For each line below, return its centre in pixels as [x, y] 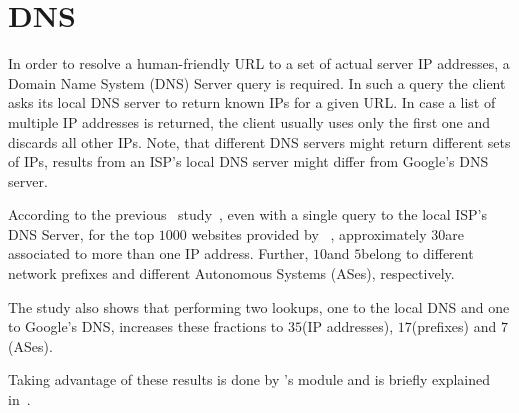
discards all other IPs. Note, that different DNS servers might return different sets [259, 141]
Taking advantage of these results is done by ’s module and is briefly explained [249, 379]
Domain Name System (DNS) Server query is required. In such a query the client [257, 82]
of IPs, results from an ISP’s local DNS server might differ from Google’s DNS [248, 161]
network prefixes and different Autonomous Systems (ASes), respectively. [231, 273]
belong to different [417, 253]
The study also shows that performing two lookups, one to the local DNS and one [259, 306]
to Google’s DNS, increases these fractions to [146, 326]
